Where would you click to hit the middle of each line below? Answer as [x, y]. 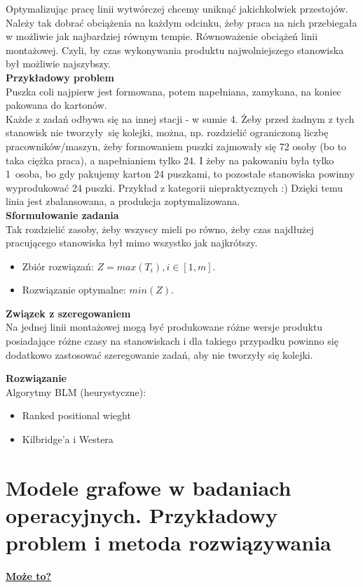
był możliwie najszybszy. [58, 64]
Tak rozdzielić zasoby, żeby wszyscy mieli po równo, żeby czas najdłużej [160, 229]
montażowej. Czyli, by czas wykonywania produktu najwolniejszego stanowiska [175, 50]
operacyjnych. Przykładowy [142, 515]
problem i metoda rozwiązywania [169, 542]
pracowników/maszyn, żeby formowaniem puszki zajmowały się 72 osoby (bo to [176, 146]
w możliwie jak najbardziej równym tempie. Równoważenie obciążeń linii [162, 36]
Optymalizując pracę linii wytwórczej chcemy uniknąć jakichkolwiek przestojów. [177, 8]
